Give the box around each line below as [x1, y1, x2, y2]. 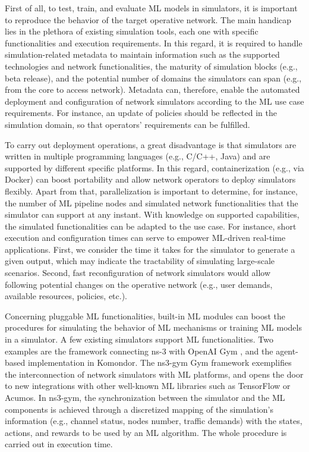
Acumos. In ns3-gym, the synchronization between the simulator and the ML [5, 391, 285, 403]
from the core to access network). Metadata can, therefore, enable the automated [5, 83, 300, 96]
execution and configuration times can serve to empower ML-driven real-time [5, 231, 286, 244]
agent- [276, 344, 298, 357]
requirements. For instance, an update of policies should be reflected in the [5, 106, 278, 119]
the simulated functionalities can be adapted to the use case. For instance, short [5, 219, 297, 232]
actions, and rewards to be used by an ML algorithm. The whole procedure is [5, 426, 287, 438]
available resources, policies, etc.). [5, 290, 128, 302]
